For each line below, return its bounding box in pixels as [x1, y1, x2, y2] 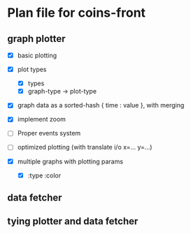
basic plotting [17, 51, 57, 59]
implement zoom [17, 115, 66, 124]
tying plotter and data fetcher [7, 215, 139, 228]
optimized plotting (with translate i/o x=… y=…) [17, 143, 153, 152]
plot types [17, 65, 47, 74]
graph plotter [7, 33, 66, 45]
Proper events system [17, 129, 81, 138]
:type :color [27, 171, 62, 180]
